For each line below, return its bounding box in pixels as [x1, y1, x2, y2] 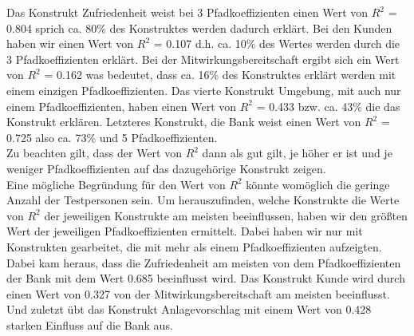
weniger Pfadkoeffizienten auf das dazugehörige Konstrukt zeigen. [6, 160, 326, 176]
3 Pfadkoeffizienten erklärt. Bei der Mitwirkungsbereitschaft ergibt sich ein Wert [6, 50, 400, 67]
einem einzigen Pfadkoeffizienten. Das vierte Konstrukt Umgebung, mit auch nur [6, 81, 401, 98]
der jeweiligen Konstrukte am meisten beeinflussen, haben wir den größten [44, 207, 408, 223]
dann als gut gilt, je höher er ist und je [202, 144, 392, 161]
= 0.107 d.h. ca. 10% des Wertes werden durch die [153, 35, 400, 52]
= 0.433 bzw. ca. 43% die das [256, 97, 400, 114]
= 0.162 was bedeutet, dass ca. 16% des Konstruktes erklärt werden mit [44, 66, 396, 83]
